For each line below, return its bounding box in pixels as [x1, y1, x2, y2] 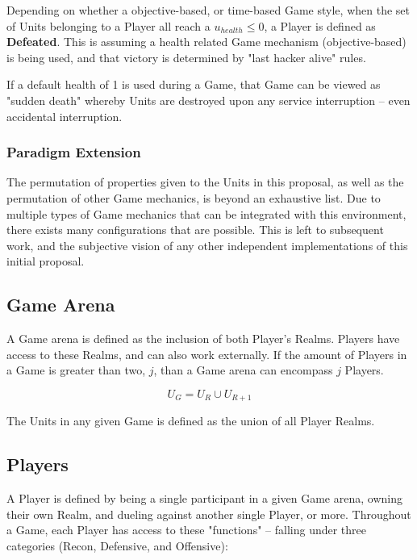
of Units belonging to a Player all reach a [6, 17, 211, 34]
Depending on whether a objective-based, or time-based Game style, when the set [6, 2, 410, 18]
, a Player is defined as [264, 17, 376, 34]
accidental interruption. [6, 107, 123, 124]
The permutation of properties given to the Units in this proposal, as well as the [6, 173, 404, 190]
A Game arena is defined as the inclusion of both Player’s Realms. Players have [6, 330, 400, 347]
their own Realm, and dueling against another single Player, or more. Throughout [6, 505, 411, 522]
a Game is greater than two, [6, 361, 146, 378]
